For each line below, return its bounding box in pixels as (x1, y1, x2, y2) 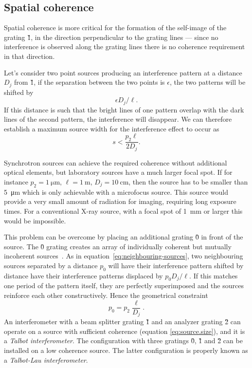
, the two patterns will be (169, 77, 246, 87)
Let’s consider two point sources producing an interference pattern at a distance (4, 67, 242, 77)
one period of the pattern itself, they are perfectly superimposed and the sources (4, 280, 244, 291)
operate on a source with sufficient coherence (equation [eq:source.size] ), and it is (4, 326, 245, 336)
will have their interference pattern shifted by (108, 260, 244, 270)
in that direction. (4, 51, 55, 61)
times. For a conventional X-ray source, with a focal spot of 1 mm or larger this (4, 205, 243, 216)
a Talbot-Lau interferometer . (4, 354, 88, 365)
